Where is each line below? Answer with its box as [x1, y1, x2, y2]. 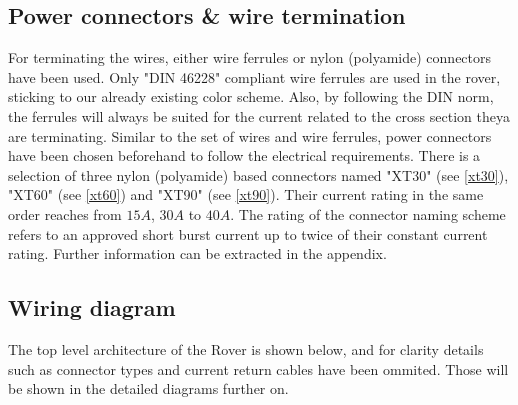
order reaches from [8, 203, 122, 224]
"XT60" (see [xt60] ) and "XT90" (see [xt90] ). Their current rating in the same [8, 184, 484, 205]
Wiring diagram [8, 292, 176, 323]
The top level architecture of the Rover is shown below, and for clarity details [8, 338, 484, 359]
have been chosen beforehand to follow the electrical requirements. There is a [8, 145, 481, 166]
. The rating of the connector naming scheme [230, 203, 506, 224]
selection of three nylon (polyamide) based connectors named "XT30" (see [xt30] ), [8, 164, 509, 185]
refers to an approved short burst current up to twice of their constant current [8, 223, 488, 244]
